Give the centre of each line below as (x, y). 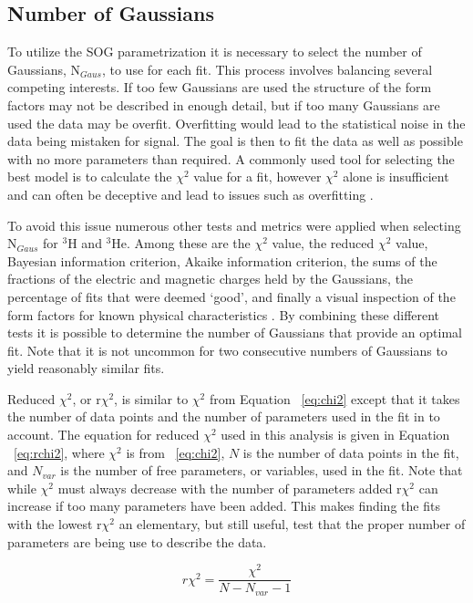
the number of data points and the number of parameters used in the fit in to (224, 416)
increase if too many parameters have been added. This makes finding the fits (224, 506)
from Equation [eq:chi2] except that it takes (334, 398)
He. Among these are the (181, 243)
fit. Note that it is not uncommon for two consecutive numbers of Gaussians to (227, 350)
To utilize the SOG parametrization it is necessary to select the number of (215, 52)
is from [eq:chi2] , (175, 452)
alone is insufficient (396, 177)
